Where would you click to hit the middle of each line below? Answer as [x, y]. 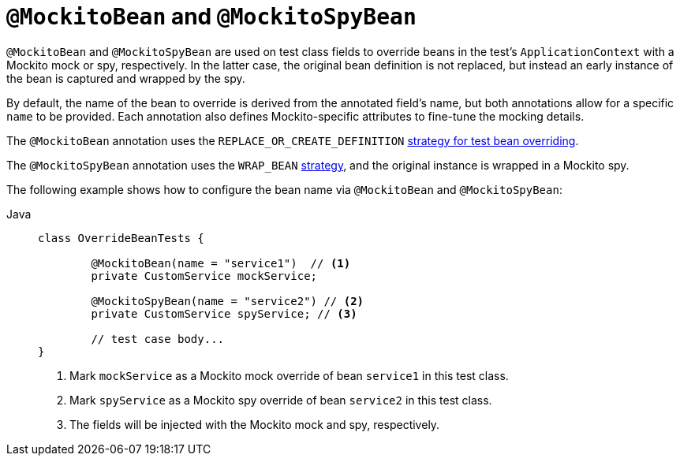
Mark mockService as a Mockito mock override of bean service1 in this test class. [289, 375]
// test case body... [158, 339]
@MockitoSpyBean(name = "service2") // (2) [228, 301]
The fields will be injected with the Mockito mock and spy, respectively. [255, 424]
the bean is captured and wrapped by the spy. [126, 78]
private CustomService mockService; [204, 276]
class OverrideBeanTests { [121, 238]
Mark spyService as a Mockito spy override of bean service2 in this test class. [281, 400]
